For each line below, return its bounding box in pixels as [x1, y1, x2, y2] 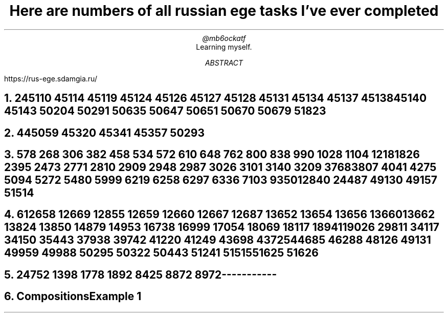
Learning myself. [196, 42, 252, 51]
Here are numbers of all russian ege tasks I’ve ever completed [9, 2, 439, 19]
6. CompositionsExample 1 [4, 290, 142, 303]
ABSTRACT [205, 58, 243, 67]
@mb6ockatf [202, 33, 246, 43]
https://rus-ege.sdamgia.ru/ [4, 74, 97, 83]
